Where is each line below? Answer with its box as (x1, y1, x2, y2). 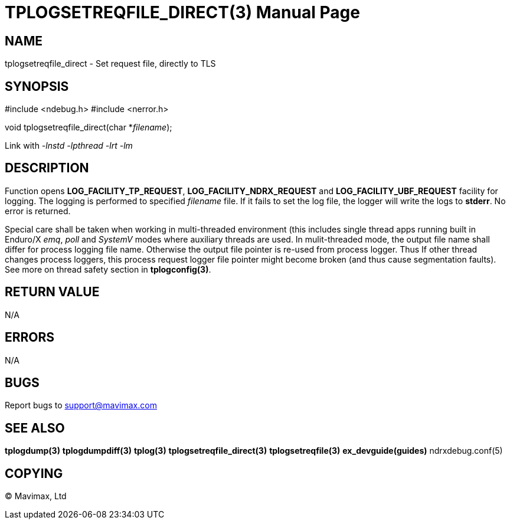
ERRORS (5, 330, 55, 345)
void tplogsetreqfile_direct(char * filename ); (5, 122, 172, 133)
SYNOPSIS (5, 78, 69, 94)
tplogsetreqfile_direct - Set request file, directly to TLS (5, 58, 216, 69)
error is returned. (5, 205, 71, 216)
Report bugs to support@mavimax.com (5, 400, 157, 411)
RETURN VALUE (5, 284, 100, 300)
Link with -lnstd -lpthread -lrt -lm (5, 140, 133, 151)
